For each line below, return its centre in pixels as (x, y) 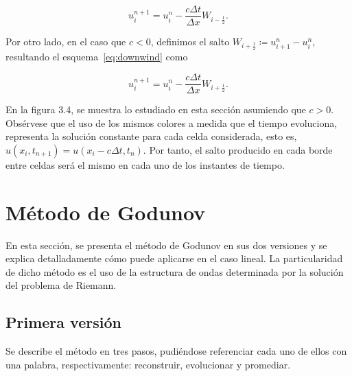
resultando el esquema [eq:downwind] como (97, 57)
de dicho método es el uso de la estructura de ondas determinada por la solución (175, 271)
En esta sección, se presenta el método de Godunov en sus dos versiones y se (166, 245)
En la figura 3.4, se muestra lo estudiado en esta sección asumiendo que (156, 109)
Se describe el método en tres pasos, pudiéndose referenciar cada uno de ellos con (176, 351)
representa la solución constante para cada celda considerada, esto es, (151, 136)
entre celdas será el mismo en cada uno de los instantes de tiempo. (145, 164)
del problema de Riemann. (61, 285)
